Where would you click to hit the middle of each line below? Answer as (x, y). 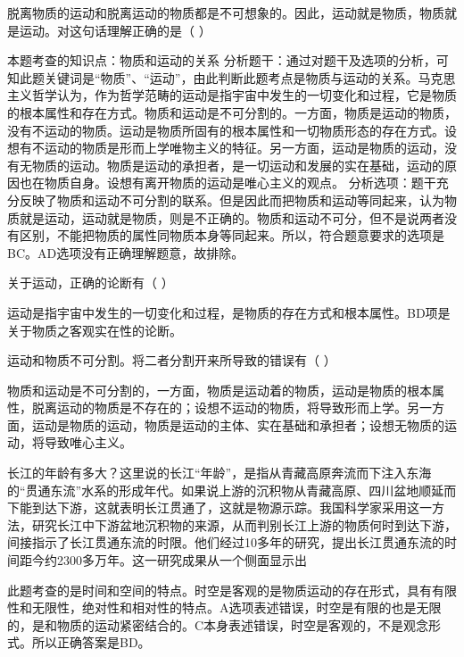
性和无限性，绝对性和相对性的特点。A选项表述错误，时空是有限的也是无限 (224, 607)
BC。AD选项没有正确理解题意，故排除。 (126, 252)
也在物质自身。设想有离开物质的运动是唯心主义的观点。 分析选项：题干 (228, 183)
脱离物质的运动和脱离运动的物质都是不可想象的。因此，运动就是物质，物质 (226, 12)
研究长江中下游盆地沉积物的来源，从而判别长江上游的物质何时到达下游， (244, 524)
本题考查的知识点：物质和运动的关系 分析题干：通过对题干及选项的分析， (222, 60)
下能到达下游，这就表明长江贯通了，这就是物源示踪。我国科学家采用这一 (220, 507)
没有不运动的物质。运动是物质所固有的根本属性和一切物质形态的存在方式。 (226, 130)
